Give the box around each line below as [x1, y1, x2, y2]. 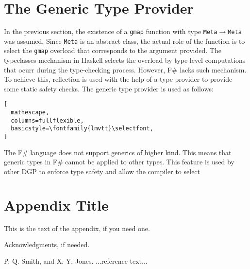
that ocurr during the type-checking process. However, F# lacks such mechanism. [4, 64, 247, 74]
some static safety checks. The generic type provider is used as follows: [4, 83, 214, 93]
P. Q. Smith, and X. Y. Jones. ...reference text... [4, 255, 148, 266]
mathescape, [11, 109, 50, 116]
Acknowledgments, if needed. [4, 239, 90, 250]
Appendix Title [4, 195, 109, 215]
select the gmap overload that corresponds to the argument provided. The [4, 45, 221, 55]
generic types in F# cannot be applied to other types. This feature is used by [4, 157, 234, 167]
